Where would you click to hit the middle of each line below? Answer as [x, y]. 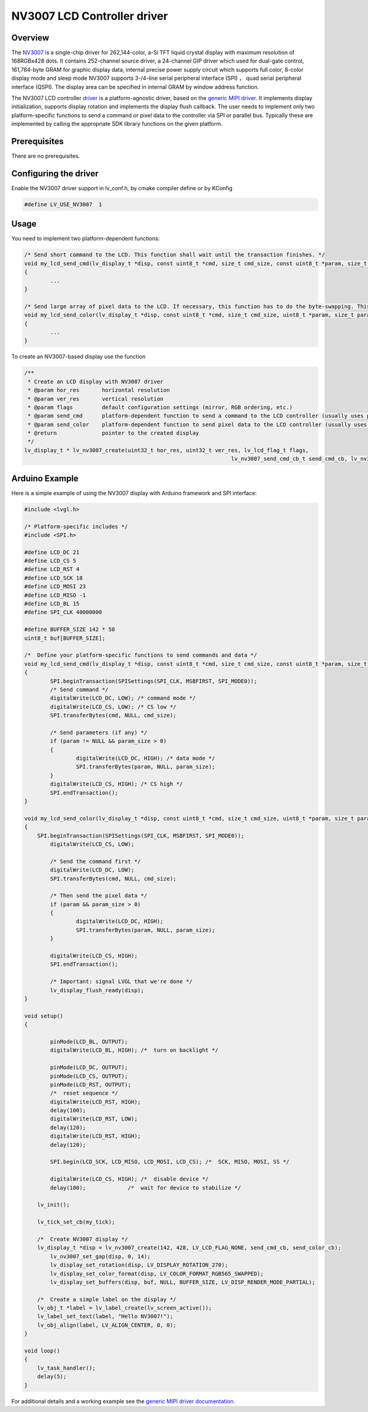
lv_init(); [53, 1205]
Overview [30, 38]
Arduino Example [45, 478]
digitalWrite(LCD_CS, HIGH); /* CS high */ [117, 784]
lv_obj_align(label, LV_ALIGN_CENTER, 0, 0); [107, 1325]
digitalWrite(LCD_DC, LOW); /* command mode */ [123, 698]
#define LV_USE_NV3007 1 [63, 204]
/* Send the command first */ [95, 861]
